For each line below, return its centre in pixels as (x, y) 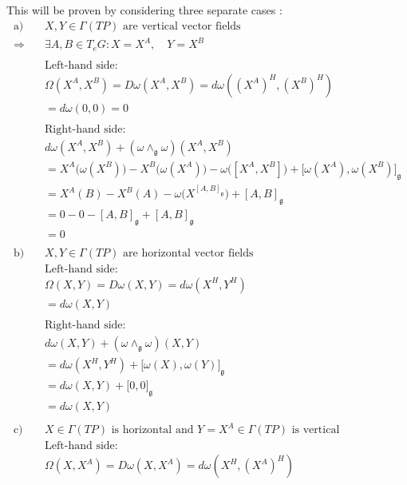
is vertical (316, 430)
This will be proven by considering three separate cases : (144, 10)
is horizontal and (152, 430)
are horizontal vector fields (188, 253)
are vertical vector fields (182, 26)
